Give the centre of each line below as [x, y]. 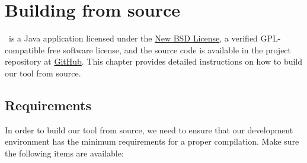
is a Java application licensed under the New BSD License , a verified [133, 38]
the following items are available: [64, 153]
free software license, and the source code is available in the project [169, 49]
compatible [25, 49]
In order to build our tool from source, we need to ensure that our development [149, 130]
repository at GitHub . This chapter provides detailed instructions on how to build [154, 61]
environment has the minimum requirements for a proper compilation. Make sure [152, 141]
